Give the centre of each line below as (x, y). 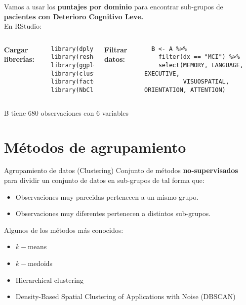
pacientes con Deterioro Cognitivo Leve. (74, 16)
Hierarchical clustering (49, 280)
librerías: (19, 59)
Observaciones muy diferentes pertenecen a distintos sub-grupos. (113, 213)
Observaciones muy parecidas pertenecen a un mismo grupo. (107, 196)
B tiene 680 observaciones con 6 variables (66, 112)
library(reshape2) (81, 57)
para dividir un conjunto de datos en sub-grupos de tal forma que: (104, 180)
